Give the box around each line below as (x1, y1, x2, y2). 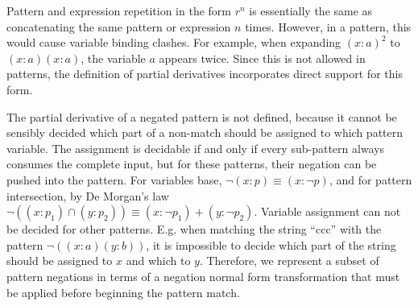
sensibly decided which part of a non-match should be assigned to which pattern (6, 124, 404, 141)
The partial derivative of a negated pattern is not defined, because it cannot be (6, 108, 397, 125)
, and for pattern (329, 171, 412, 188)
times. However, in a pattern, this (245, 18, 412, 35)
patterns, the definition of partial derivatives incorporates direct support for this (6, 65, 403, 82)
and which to (126, 252, 191, 269)
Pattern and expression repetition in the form (6, 2, 231, 19)
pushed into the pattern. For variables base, (6, 171, 222, 188)
